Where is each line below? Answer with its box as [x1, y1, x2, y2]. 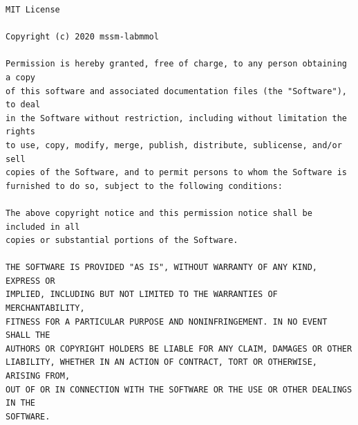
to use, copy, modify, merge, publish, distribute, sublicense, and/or [6, 140, 342, 150]
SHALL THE [6, 330, 50, 341]
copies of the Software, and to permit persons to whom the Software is [6, 168, 347, 178]
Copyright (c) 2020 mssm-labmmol [6, 32, 159, 42]
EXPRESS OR [6, 275, 55, 286]
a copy [6, 72, 35, 82]
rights [6, 127, 35, 137]
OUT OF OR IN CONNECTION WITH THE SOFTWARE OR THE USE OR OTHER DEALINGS [6, 384, 352, 395]
